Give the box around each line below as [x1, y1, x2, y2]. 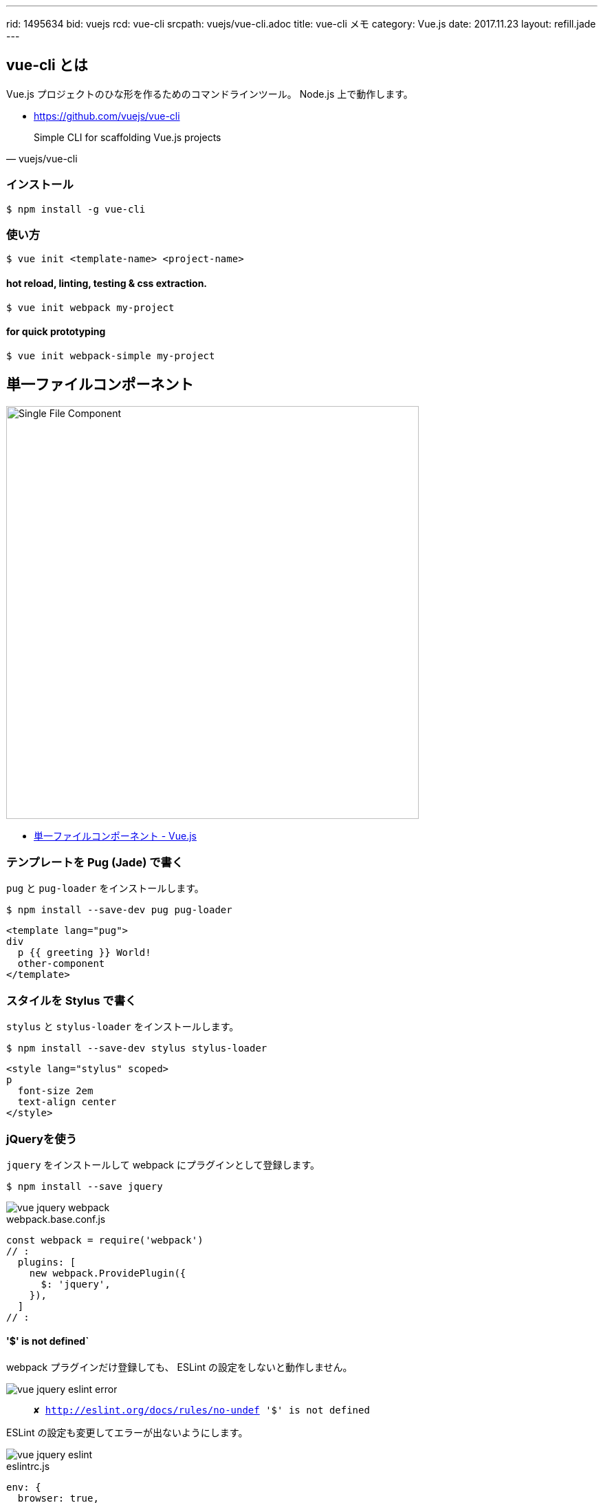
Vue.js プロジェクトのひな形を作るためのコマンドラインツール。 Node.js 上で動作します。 [6, 87, 413, 100]
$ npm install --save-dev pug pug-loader [6, 904, 232, 916]
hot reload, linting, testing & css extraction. [6, 277, 208, 289]
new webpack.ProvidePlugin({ [29, 1267, 186, 1279]
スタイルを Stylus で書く [6, 993, 137, 1008]
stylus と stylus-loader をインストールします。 [6, 1021, 239, 1033]
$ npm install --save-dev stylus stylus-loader [6, 1043, 267, 1054]
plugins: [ [17, 1256, 76, 1268]
